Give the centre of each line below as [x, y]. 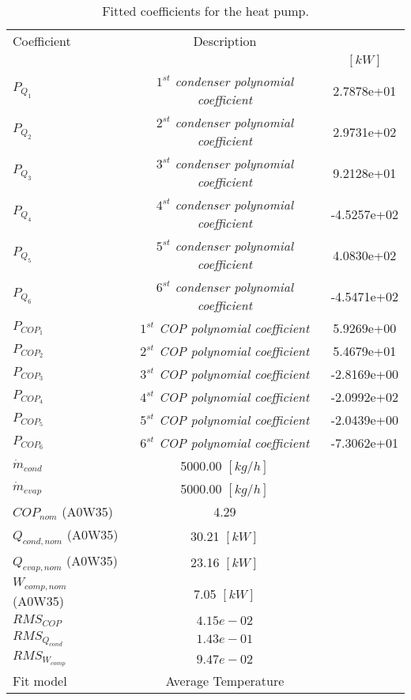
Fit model [40, 681]
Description [225, 41]
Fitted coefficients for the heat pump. [205, 11]
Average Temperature [225, 681]
